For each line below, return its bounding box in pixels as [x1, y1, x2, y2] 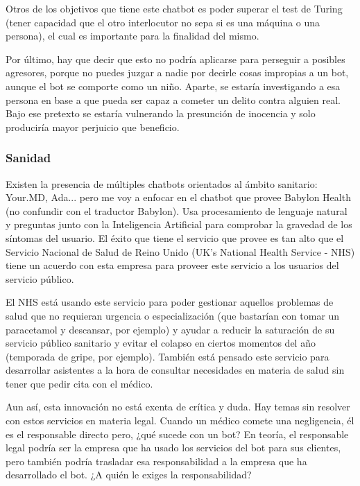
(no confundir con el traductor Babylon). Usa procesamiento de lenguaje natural [6, 203, 348, 218]
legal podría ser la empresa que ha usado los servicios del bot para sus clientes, [6, 440, 341, 455]
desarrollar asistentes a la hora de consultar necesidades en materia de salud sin [6, 363, 345, 377]
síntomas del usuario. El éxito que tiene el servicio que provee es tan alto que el [6, 230, 344, 245]
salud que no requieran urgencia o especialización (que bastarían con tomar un [6, 308, 340, 322]
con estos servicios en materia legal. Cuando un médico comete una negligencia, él [6, 413, 354, 428]
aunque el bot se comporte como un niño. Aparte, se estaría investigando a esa [6, 78, 341, 93]
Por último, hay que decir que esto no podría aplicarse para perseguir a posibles [6, 51, 345, 66]
